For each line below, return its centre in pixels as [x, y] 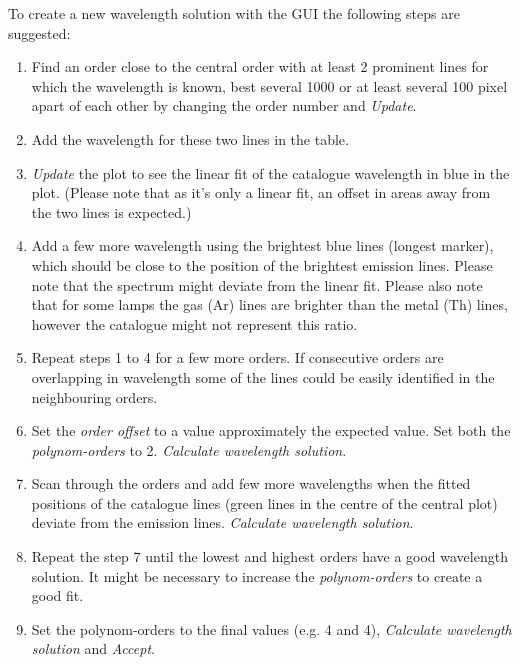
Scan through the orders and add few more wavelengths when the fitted [251, 483]
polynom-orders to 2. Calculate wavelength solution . [189, 449]
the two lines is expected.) [111, 211]
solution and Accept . [93, 648]
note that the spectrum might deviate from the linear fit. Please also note [257, 284]
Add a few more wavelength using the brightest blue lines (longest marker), [262, 245]
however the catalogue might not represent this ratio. [194, 323]
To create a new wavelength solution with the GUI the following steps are [234, 13]
